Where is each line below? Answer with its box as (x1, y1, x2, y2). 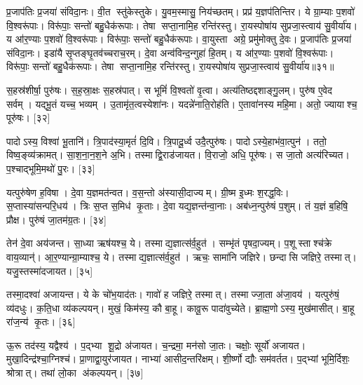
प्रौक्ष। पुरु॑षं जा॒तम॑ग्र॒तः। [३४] (6, 212, 107, 227)
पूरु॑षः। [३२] (6, 110, 50, 125)
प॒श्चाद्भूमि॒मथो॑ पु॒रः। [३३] (6, 161, 95, 175)
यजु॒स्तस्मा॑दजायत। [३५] (6, 263, 93, 278)
